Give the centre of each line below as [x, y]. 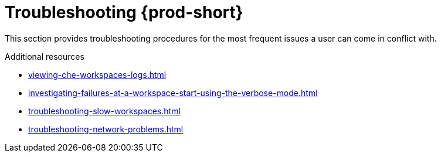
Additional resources [45, 56]
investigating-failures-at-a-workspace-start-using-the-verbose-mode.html [173, 93]
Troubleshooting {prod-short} [124, 12]
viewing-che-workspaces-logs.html [97, 74]
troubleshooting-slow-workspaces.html [104, 111]
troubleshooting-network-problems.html [106, 129]
